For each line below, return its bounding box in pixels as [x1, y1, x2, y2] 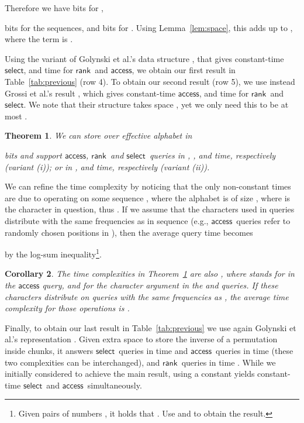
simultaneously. [87, 379, 142, 391]
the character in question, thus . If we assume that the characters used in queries [5, 203, 295, 215]
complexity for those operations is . [5, 302, 130, 314]
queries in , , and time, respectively [149, 149, 276, 161]
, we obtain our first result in [132, 64, 236, 76]
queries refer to [236, 214, 291, 226]
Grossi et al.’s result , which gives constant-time [5, 87, 175, 99]
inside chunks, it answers [5, 344, 94, 356]
